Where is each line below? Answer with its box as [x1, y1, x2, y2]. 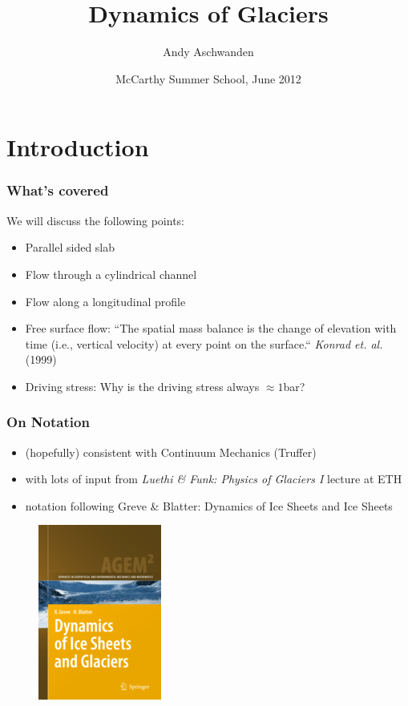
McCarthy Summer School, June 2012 [115, 70, 301, 87]
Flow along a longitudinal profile [25, 292, 186, 309]
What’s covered [6, 180, 109, 200]
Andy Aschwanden [163, 43, 254, 60]
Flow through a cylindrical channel [25, 265, 197, 282]
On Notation [6, 412, 90, 432]
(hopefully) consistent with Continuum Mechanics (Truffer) [25, 443, 317, 460]
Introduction [6, 131, 149, 163]
